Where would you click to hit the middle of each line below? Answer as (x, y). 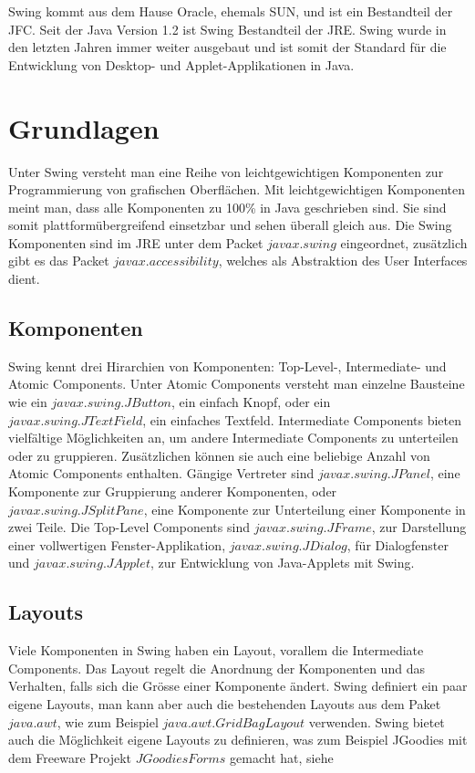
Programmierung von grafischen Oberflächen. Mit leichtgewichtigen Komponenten (237, 189)
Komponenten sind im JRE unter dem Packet (136, 242)
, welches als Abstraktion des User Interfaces (343, 261)
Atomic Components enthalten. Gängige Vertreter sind (161, 473)
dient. (24, 279)
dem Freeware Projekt (70, 757)
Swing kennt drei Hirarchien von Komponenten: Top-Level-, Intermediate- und (227, 366)
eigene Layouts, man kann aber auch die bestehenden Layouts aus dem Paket (225, 703)
